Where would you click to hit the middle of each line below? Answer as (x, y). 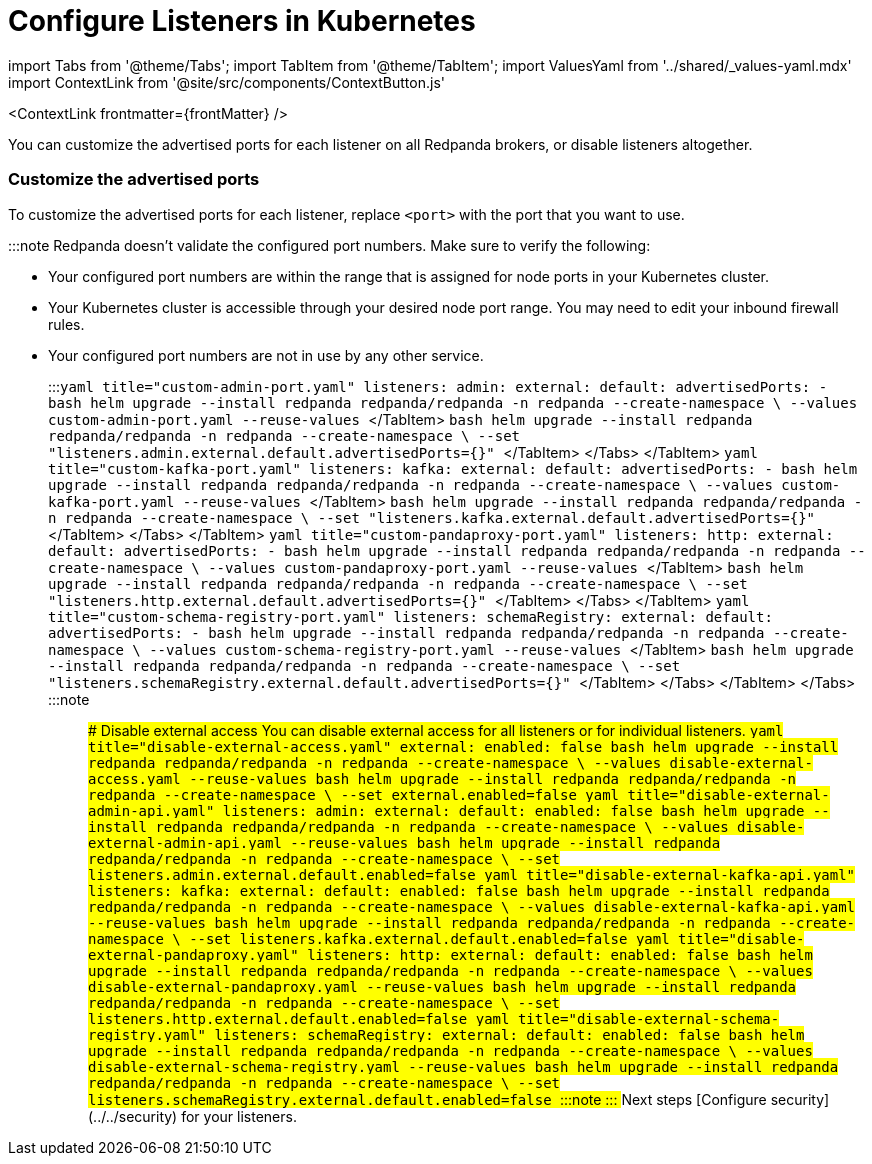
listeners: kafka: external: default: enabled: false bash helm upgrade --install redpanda (459, 890)
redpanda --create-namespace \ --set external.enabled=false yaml (354, 794)
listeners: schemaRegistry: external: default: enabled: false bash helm (509, 1034)
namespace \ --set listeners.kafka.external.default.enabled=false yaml (379, 938)
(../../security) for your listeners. (192, 1116)
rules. (66, 324)
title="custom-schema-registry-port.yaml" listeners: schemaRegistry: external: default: (410, 616)
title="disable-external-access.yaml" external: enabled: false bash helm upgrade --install (463, 746)
